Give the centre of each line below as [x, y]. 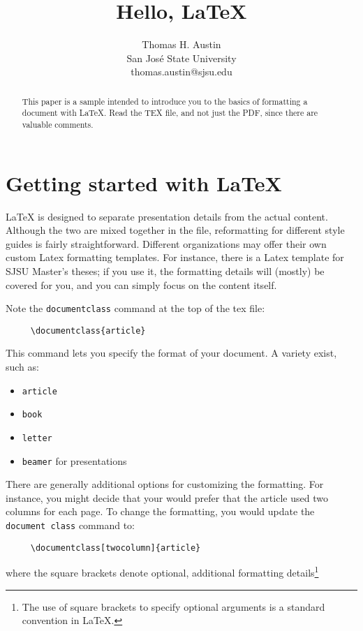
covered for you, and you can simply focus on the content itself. [141, 284]
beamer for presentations [74, 460]
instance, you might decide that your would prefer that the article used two [167, 497]
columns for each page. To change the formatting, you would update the [160, 511]
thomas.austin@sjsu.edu [181, 72]
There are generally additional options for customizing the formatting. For [165, 484]
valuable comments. [58, 125]
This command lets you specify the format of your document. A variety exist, [171, 353]
